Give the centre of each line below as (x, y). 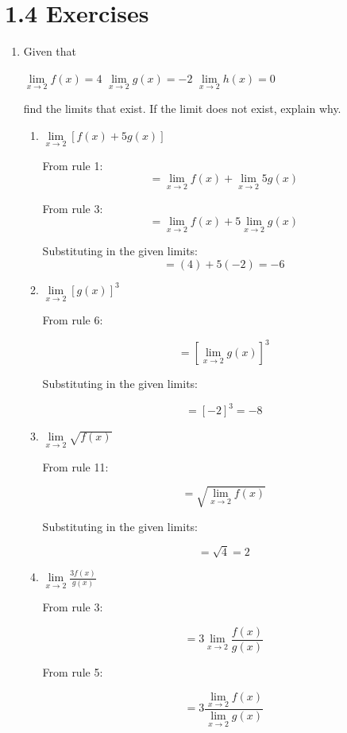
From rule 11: (75, 466)
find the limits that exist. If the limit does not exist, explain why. (182, 108)
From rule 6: (73, 320)
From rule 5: (73, 672)
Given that (50, 51)
